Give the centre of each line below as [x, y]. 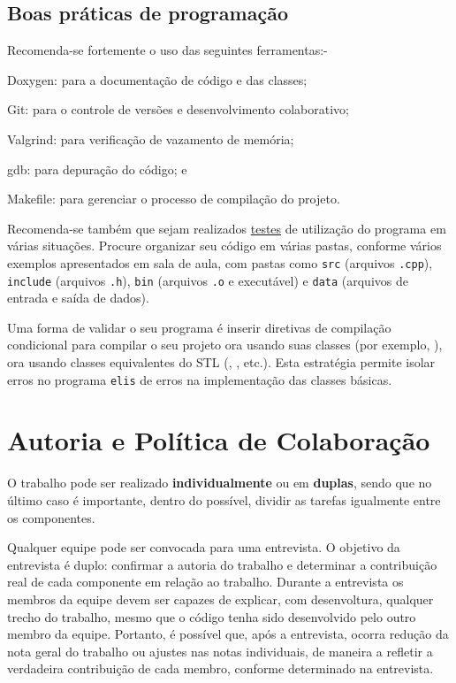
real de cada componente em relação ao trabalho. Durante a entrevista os [205, 582]
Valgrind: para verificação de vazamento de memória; [151, 138]
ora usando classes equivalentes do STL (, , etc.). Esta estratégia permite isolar [221, 362]
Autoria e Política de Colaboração [219, 440]
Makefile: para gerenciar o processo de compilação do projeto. [174, 199]
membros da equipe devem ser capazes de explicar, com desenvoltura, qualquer [220, 599]
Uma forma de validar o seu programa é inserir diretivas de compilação [199, 327]
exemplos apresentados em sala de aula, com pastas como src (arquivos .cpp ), [220, 262]
